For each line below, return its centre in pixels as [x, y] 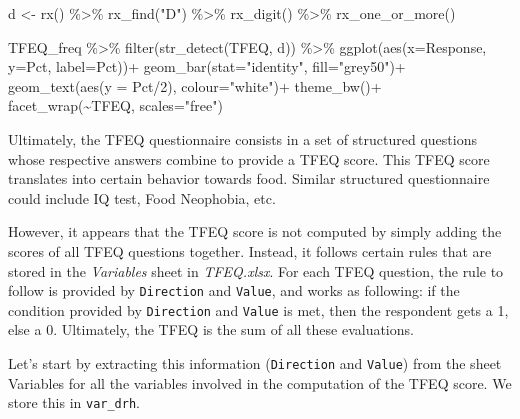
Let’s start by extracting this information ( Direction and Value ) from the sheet [255, 363]
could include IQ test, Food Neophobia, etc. [142, 197]
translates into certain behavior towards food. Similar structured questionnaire [249, 178]
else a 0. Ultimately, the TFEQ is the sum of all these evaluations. [211, 329]
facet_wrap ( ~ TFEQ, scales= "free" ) [115, 105]
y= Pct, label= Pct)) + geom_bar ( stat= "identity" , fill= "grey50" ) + [207, 66]
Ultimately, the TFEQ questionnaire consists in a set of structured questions [242, 138]
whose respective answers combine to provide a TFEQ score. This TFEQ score [249, 158]
